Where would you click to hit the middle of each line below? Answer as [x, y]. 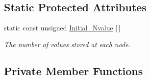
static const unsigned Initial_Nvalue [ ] [62, 28]
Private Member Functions [74, 70]
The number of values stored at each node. [67, 44]
